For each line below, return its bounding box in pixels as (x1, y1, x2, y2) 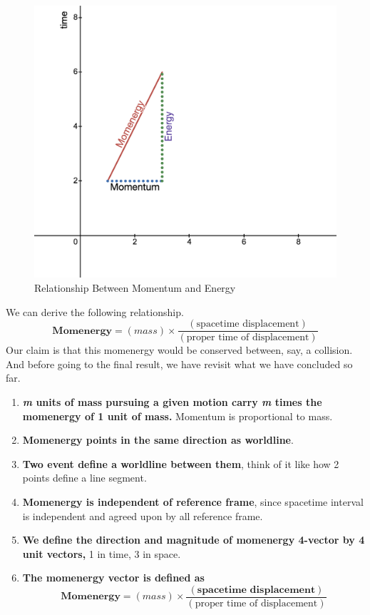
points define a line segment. (22, 470, 147, 485)
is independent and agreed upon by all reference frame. (22, 508, 263, 523)
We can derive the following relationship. (6, 304, 184, 319)
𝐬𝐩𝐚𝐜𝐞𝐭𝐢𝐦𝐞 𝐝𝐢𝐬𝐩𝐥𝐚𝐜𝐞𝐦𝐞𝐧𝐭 (197, 584, 316, 595)
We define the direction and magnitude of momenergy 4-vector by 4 (22, 532, 365, 547)
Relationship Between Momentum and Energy (34, 280, 236, 295)
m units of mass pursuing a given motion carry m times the (22, 394, 322, 409)
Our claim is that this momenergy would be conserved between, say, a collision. (6, 342, 353, 357)
